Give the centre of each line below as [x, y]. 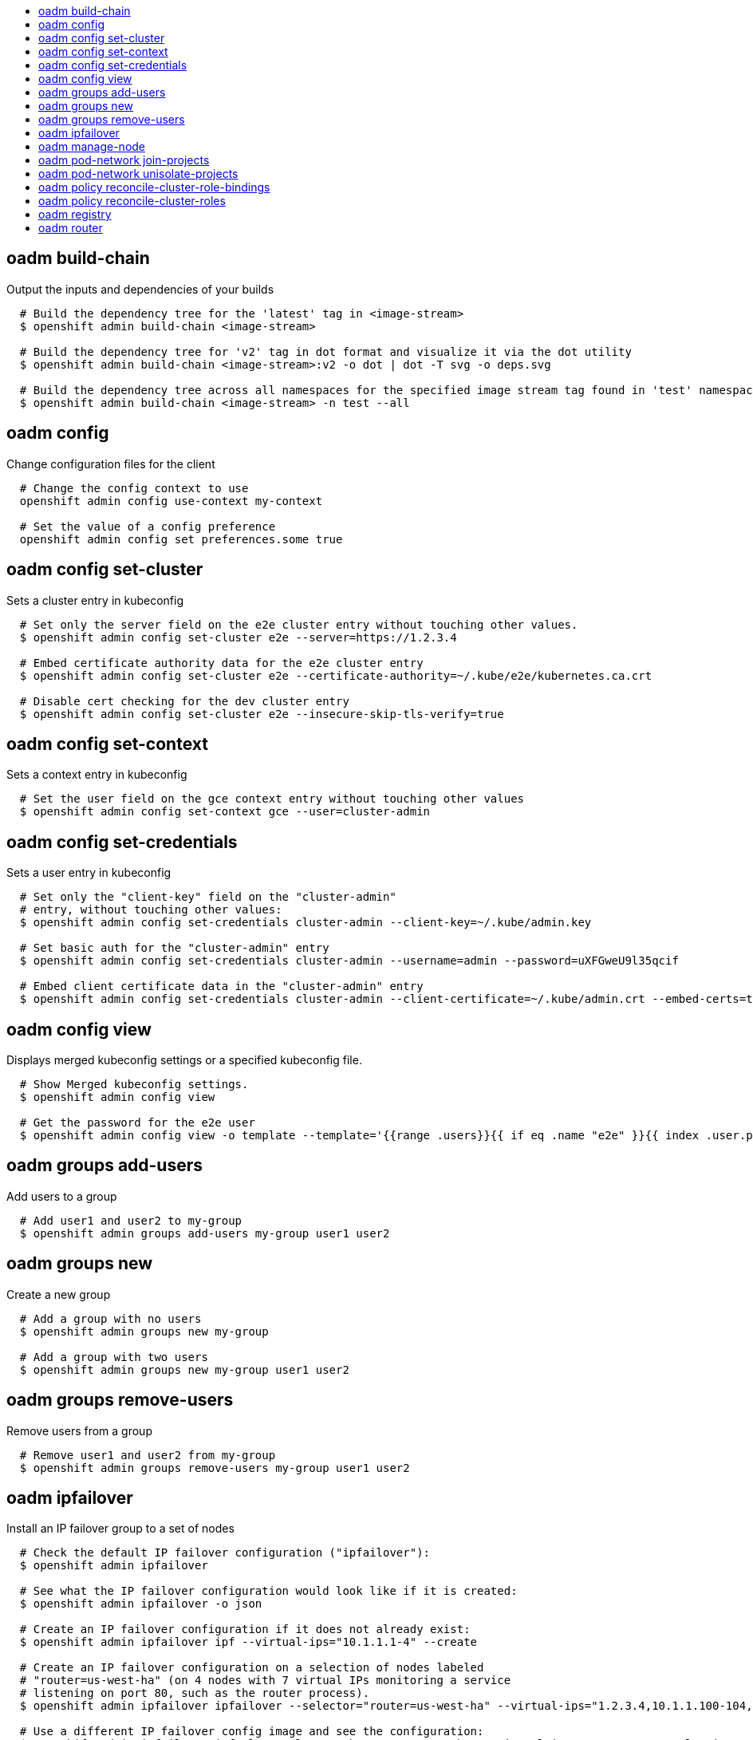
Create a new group [59, 1294]
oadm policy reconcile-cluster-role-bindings [154, 187]
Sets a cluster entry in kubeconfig [95, 600]
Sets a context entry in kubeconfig [97, 775]
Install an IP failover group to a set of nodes [120, 1529]
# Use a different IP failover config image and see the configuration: [252, 1732]
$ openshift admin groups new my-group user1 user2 [184, 1369]
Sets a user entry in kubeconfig [89, 873]
